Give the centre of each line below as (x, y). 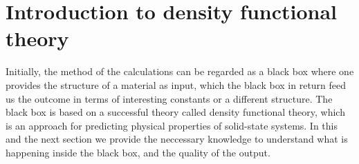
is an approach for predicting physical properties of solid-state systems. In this (172, 125)
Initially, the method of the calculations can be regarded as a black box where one (180, 71)
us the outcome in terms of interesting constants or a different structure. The (169, 98)
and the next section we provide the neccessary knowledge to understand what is (177, 139)
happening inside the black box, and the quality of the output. (138, 152)
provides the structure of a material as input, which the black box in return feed (176, 84)
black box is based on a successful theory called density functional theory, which (175, 112)
